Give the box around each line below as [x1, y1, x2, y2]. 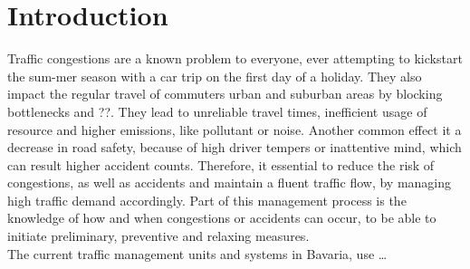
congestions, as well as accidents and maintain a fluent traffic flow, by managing [7, 173, 451, 192]
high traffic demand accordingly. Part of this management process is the [7, 190, 407, 209]
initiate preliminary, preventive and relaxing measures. [7, 226, 310, 245]
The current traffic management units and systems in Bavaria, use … [7, 244, 388, 263]
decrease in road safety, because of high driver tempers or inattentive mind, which [7, 138, 462, 157]
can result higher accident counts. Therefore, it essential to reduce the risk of [7, 155, 435, 174]
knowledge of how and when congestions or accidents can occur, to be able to [7, 208, 436, 227]
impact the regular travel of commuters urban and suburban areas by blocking [7, 84, 443, 103]
